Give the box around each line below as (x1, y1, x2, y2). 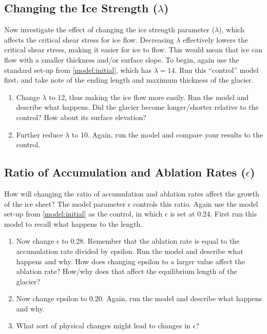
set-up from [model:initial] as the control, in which (4, 208, 163, 219)
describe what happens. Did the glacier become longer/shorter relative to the (16, 102, 259, 112)
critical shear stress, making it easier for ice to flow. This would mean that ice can (4, 44, 263, 55)
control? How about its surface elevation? (16, 111, 146, 122)
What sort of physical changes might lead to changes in (16, 320, 190, 331)
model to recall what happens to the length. (4, 218, 143, 229)
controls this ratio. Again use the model (133, 198, 258, 209)
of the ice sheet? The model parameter (4, 198, 126, 209)
